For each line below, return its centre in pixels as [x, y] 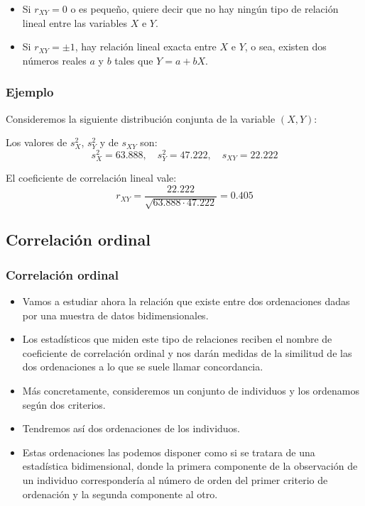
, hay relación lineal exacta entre [146, 46]
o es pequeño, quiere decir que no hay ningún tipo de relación [205, 9]
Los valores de [37, 142]
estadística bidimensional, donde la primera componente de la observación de [190, 466]
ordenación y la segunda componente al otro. [120, 494]
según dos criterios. [64, 404]
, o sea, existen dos [285, 46]
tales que [134, 60]
